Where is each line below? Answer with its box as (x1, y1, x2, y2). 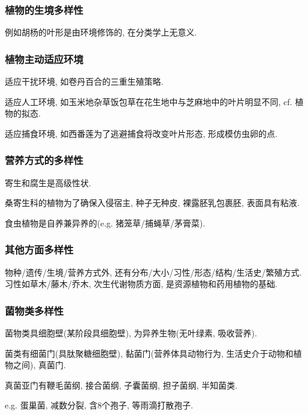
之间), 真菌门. (13, 359, 66, 371)
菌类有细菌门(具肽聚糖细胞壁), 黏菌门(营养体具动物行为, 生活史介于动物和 (5, 347, 294, 359)
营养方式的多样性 (5, 153, 83, 168)
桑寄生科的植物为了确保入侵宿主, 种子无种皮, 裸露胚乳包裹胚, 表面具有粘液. (5, 196, 300, 209)
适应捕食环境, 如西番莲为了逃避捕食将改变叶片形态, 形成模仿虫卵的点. (5, 127, 277, 139)
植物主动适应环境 (5, 51, 83, 66)
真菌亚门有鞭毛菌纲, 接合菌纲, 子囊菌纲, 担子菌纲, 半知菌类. (5, 378, 238, 391)
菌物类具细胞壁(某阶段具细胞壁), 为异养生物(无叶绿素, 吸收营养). (5, 327, 257, 339)
